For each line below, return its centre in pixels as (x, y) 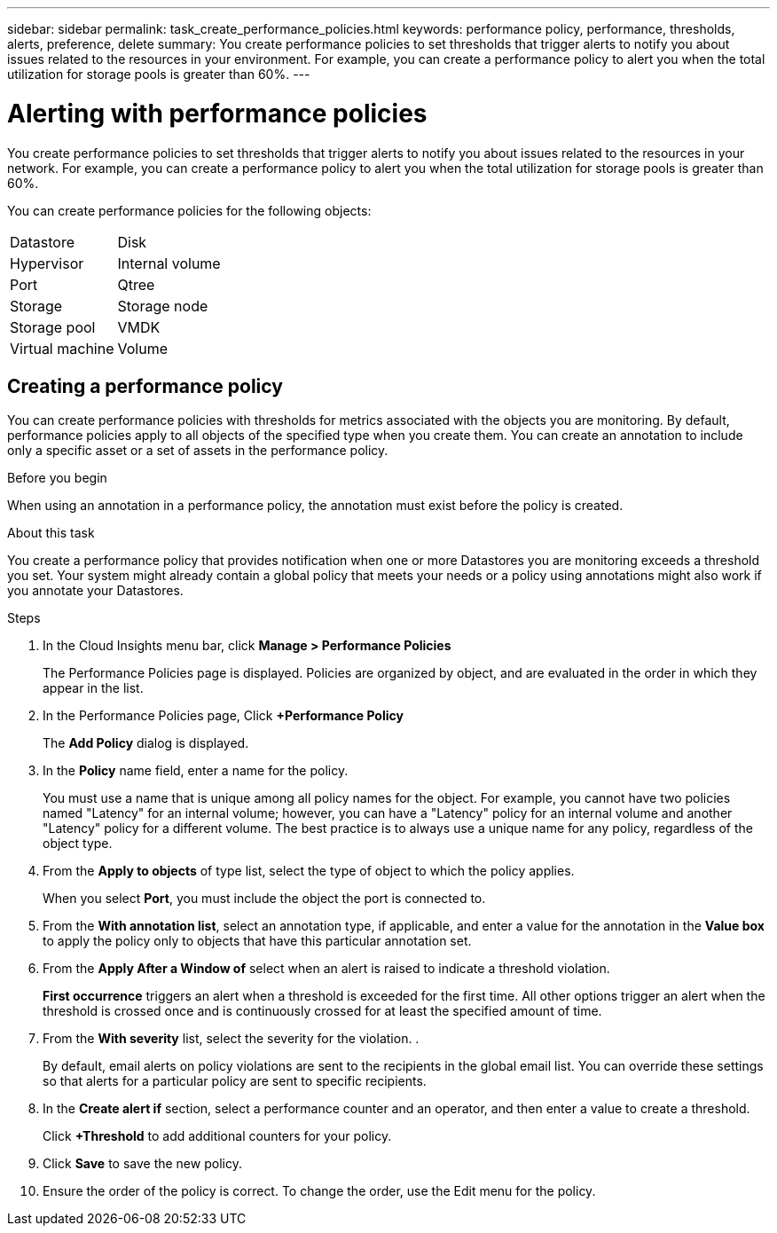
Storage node (163, 306)
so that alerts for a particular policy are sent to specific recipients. (235, 1081)
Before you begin (57, 478)
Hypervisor (47, 263)
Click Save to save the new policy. (142, 1164)
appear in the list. (93, 688)
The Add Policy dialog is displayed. (146, 743)
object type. (78, 844)
